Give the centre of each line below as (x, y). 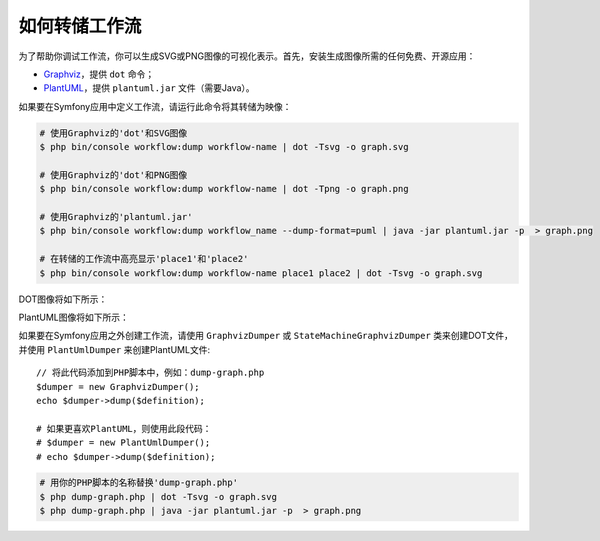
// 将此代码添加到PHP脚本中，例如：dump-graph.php (150, 373)
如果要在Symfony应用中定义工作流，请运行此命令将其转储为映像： (155, 106)
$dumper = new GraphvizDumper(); (118, 386)
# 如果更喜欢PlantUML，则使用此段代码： (124, 428)
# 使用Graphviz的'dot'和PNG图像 (113, 174)
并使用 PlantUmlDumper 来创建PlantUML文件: (114, 349)
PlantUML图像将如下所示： (74, 317)
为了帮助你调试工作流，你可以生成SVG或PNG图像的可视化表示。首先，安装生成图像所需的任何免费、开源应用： (247, 56)
